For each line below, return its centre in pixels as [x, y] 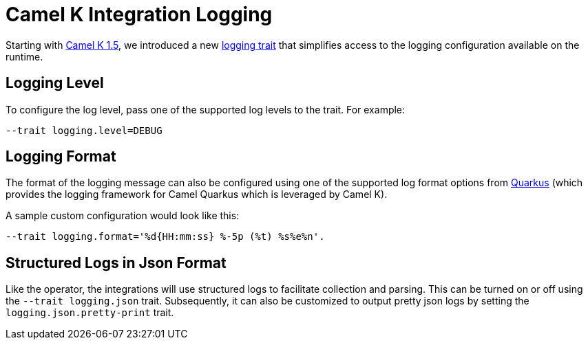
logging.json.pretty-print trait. [90, 313]
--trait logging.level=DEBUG [84, 130]
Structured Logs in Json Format [116, 263]
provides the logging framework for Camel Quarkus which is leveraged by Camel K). [197, 194]
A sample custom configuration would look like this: [123, 216]
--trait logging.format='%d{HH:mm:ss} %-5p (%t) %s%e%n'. [165, 237]
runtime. [24, 56]
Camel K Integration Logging [139, 14]
